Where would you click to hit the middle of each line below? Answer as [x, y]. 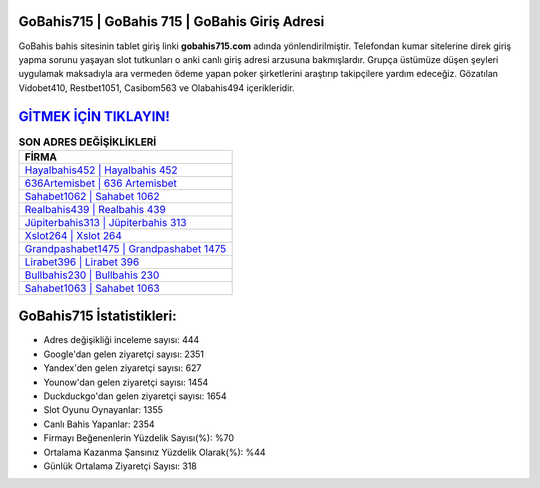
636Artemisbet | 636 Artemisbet [100, 183]
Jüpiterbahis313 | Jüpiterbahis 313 [105, 222]
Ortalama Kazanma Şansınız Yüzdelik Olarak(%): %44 [154, 452]
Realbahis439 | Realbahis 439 [95, 209]
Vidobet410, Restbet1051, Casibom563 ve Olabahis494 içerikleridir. [156, 87]
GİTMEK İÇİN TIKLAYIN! [94, 116]
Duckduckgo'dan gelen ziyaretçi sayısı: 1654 [135, 396]
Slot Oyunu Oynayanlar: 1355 [103, 410]
